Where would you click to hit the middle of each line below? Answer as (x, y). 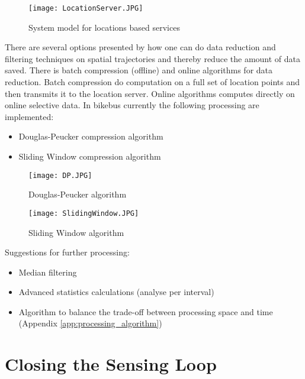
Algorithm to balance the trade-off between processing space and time (146, 311)
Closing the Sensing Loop (111, 364)
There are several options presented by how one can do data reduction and (140, 47)
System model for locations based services (104, 27)
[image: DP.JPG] (60, 175)
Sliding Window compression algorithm (90, 156)
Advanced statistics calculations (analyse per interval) (116, 292)
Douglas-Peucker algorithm (78, 194)
